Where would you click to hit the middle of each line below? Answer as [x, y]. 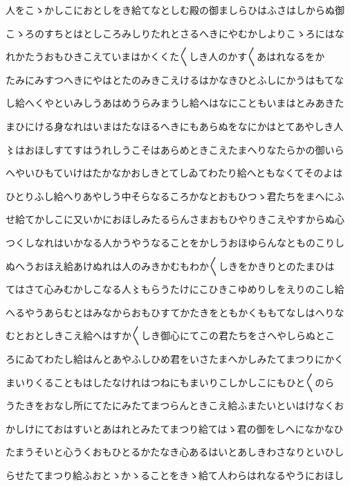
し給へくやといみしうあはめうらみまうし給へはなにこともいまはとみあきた [175, 103]
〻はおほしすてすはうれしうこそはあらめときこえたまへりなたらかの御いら [175, 149]
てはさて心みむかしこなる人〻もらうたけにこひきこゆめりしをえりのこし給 [175, 289]
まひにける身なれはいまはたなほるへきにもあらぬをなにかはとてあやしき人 [175, 126]
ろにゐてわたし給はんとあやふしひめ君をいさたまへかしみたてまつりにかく [175, 358]
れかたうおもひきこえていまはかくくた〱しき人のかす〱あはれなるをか [165, 56]
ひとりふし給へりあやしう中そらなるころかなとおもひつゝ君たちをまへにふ [175, 196]
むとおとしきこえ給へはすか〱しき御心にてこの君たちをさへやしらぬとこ [170, 335]
